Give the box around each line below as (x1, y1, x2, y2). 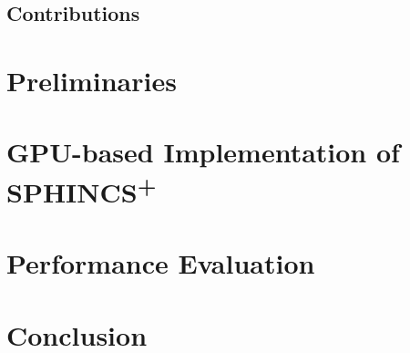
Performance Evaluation (6, 244, 315, 282)
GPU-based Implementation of (6, 133, 400, 171)
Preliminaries (6, 61, 177, 99)
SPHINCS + (6, 169, 157, 210)
